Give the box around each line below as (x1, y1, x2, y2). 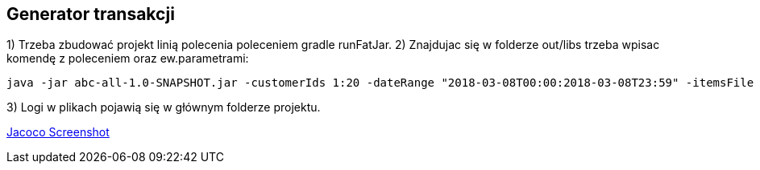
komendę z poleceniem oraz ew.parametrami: (6, 51, 249, 66)
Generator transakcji (6, 4, 175, 24)
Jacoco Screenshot (6, 125, 110, 140)
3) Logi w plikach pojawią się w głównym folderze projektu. (6, 100, 321, 115)
